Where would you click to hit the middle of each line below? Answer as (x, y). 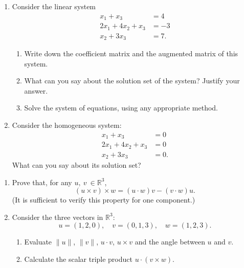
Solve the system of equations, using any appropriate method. (121, 108)
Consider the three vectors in (58, 217)
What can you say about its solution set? (76, 165)
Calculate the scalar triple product (78, 259)
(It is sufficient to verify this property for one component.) (104, 200)
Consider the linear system (54, 6)
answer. (36, 90)
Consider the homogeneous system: (67, 125)
